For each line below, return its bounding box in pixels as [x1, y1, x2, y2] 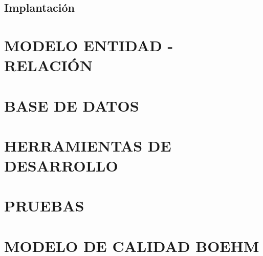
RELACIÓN [4, 55, 93, 76]
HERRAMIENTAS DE [4, 135, 171, 156]
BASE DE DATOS [4, 95, 139, 116]
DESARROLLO [4, 155, 118, 176]
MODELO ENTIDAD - [4, 34, 173, 55]
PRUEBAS [4, 195, 84, 216]
